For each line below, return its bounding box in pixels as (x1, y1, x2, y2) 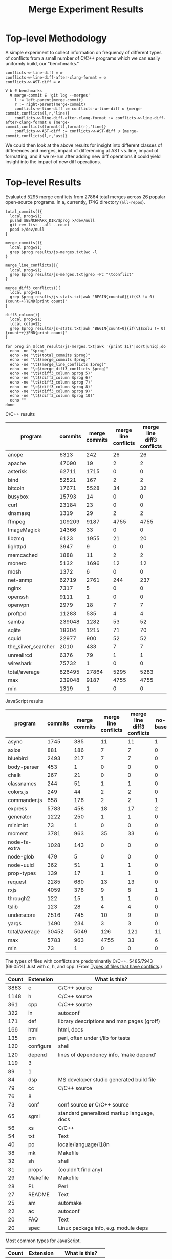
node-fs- (8, 838, 32, 845)
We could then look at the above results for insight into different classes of (5, 142, 162, 148)
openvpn (8, 601, 30, 608)
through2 (8, 894, 31, 902)
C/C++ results (5, 411, 35, 417)
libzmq (8, 535, 24, 542)
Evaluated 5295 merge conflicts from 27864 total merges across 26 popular (5, 194, 166, 200)
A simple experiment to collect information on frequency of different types (5, 49, 162, 55)
